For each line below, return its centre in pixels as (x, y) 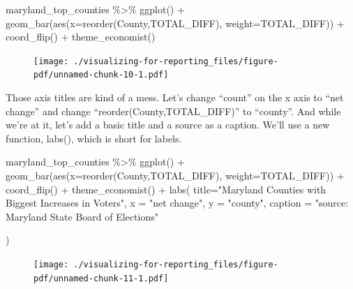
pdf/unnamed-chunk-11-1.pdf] (101, 278)
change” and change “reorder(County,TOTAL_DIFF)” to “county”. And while (173, 111)
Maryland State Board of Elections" (82, 216)
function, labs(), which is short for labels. (94, 138)
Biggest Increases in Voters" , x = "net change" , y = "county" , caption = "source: (177, 203)
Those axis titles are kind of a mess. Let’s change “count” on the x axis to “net (175, 97)
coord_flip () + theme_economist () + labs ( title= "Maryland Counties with (166, 189)
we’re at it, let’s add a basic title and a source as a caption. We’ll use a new (168, 125)
